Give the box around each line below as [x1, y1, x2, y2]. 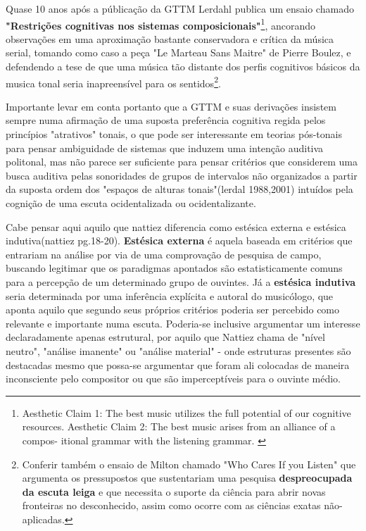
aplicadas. [22, 511, 65, 526]
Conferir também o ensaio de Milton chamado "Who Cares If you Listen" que [22, 456, 356, 471]
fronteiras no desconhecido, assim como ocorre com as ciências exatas [22, 498, 321, 513]
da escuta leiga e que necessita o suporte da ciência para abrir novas [22, 484, 326, 499]
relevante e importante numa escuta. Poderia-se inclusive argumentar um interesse [6, 316, 360, 330]
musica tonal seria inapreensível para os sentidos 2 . [6, 73, 221, 90]
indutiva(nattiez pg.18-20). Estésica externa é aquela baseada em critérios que [6, 233, 353, 248]
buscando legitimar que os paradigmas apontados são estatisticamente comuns [6, 261, 343, 275]
